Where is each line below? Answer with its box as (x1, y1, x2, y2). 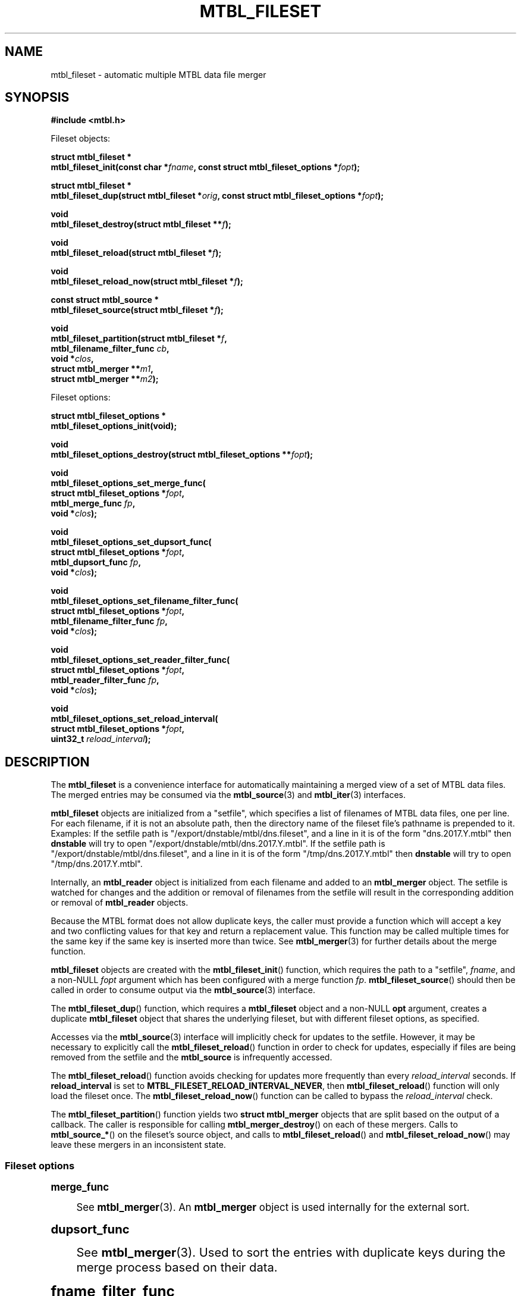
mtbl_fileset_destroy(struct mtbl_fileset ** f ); (51, 219, 231, 230)
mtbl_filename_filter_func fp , (51, 616, 168, 627)
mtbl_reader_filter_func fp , (51, 675, 159, 685)
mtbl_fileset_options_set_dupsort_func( (51, 537, 212, 547)
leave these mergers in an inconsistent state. (51, 1140, 226, 1150)
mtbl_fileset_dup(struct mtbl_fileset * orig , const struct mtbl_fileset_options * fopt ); (51, 190, 384, 201)
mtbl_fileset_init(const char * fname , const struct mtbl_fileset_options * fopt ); (51, 162, 360, 173)
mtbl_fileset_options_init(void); (51, 421, 177, 431)
